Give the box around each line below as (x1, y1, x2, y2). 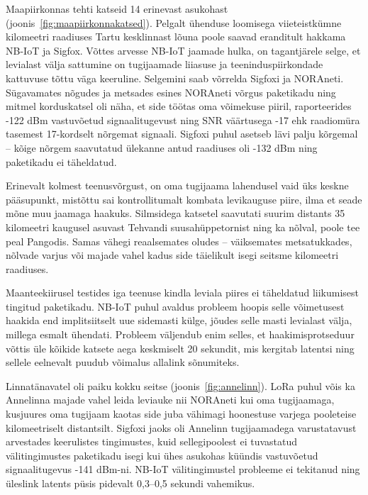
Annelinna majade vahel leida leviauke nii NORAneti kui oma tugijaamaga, (6, 392, 335, 407)
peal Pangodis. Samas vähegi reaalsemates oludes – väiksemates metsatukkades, (6, 233, 352, 248)
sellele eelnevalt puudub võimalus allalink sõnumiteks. (6, 355, 240, 369)
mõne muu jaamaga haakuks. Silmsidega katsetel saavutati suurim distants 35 (6, 206, 345, 221)
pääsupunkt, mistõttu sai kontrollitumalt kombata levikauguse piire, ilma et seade (6, 191, 362, 206)
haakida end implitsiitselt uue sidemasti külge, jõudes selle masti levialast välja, (6, 313, 352, 328)
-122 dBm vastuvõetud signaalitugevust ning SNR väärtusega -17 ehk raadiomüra (6, 112, 360, 127)
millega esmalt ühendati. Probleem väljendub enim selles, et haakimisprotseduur (6, 327, 355, 342)
